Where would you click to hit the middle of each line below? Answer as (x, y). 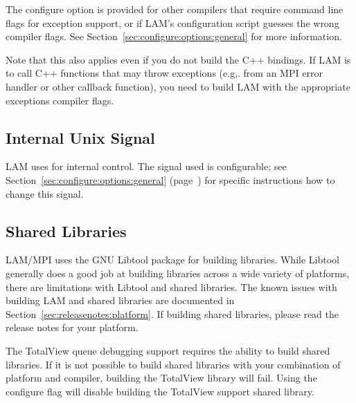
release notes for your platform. (72, 327)
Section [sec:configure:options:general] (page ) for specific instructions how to (170, 179)
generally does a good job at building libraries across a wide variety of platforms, (178, 273)
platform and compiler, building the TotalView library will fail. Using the (161, 378)
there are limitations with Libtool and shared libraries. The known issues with (171, 287)
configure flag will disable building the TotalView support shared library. (160, 391)
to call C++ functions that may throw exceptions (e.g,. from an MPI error (164, 73)
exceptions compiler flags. (60, 100)
